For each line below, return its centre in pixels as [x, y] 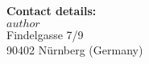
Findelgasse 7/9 [45, 34]
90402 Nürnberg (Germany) [75, 50]
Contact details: [52, 10]
